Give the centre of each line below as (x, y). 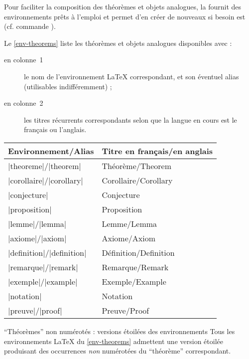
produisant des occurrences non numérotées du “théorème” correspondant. (118, 351)
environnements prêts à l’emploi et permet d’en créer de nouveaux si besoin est (125, 16)
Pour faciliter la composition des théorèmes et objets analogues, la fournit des (123, 6)
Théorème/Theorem (137, 166)
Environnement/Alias (51, 151)
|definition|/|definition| (47, 252)
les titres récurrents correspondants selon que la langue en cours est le (130, 119)
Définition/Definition (138, 252)
